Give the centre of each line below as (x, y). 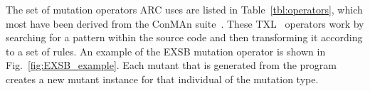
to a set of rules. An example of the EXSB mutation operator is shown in (166, 51)
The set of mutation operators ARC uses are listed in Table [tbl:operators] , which (184, 9)
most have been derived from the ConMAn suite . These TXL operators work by (185, 23)
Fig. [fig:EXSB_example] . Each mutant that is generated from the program (171, 65)
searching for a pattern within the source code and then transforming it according (184, 37)
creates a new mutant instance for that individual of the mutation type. (162, 79)
